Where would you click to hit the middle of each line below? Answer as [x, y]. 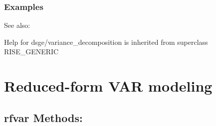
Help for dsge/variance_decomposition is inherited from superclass [106, 42]
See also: [17, 25]
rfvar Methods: [43, 117]
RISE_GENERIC [31, 52]
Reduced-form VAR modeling [108, 86]
